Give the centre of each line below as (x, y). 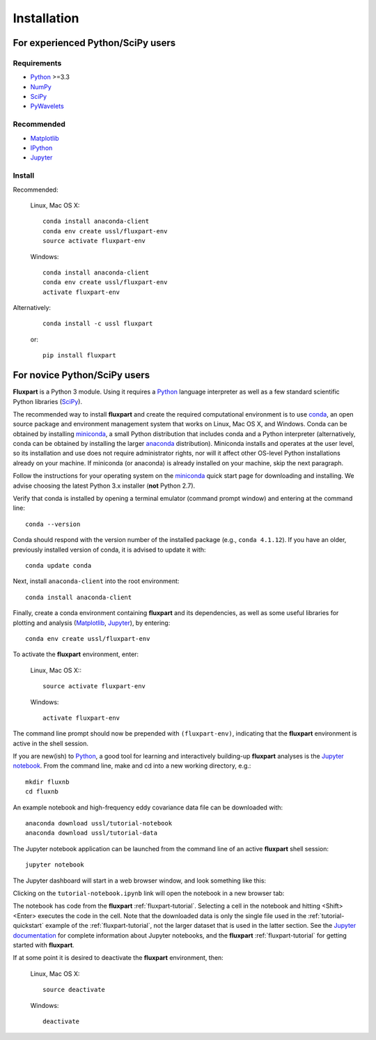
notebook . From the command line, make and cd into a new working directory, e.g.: (132, 766)
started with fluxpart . (44, 945)
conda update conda (58, 565)
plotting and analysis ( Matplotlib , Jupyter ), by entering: (92, 623)
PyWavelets (47, 106)
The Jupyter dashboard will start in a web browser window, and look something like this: (140, 880)
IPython (41, 148)
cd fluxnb (42, 792)
